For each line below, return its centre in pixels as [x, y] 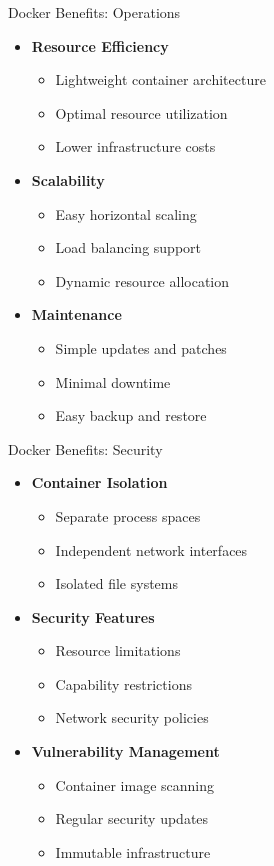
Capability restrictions [123, 683]
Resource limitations [118, 650]
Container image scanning [134, 784]
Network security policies [132, 717]
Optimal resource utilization [141, 112]
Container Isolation [99, 482]
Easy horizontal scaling [126, 213]
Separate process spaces [128, 515]
